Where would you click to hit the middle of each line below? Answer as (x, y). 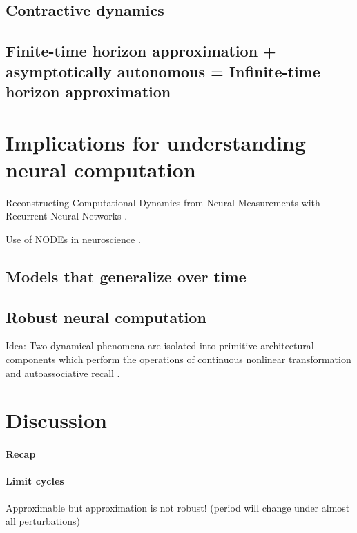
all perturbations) (43, 521)
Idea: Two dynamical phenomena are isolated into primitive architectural (160, 346)
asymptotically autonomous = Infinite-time (163, 71)
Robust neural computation (106, 317)
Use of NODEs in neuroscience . (73, 239)
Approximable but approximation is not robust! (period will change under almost (178, 507)
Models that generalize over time (126, 276)
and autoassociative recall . (63, 372)
